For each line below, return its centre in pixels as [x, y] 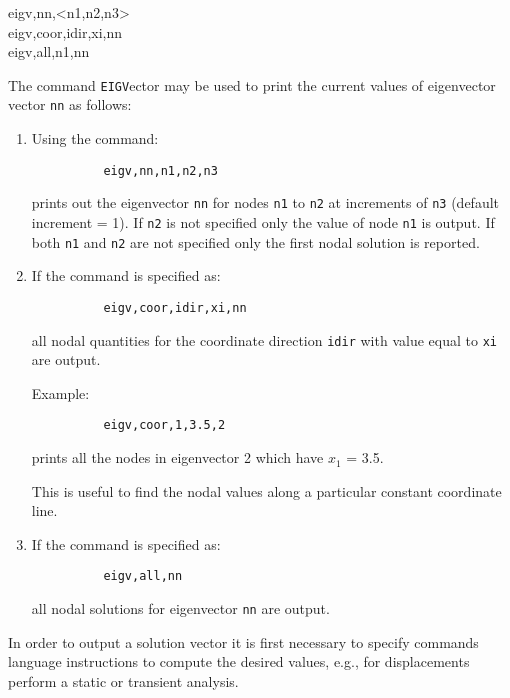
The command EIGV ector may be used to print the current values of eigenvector [252, 84]
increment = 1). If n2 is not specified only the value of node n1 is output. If [263, 222]
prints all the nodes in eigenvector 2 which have [177, 457]
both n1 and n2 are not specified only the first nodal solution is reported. [255, 241]
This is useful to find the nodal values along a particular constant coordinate [266, 490]
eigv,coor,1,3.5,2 [164, 425]
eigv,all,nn [143, 576]
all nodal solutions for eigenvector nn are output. [180, 608]
